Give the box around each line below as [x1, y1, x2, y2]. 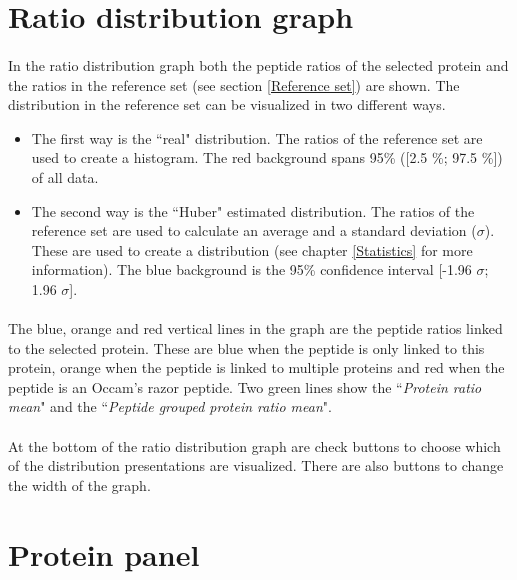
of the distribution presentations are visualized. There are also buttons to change [8, 455, 504, 476]
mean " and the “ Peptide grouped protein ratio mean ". [8, 396, 332, 417]
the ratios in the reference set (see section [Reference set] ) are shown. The [8, 74, 460, 95]
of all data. [31, 166, 99, 187]
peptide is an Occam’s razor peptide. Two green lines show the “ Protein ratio [8, 376, 482, 397]
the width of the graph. [8, 474, 151, 495]
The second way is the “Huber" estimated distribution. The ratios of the [31, 200, 475, 221]
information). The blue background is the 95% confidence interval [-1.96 [31, 259, 472, 280]
